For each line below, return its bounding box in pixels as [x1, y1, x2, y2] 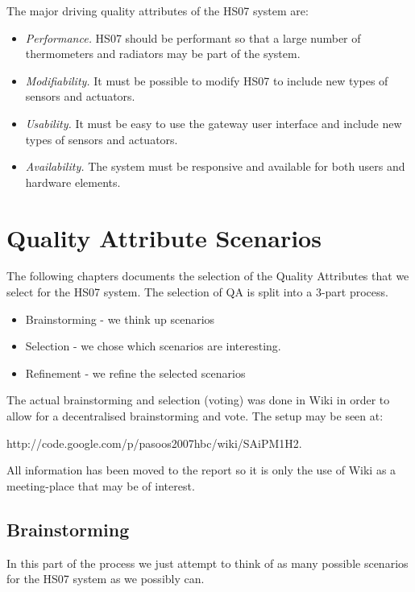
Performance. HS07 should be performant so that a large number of [25, 29, 361, 46]
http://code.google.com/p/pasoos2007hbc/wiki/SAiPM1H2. [6, 434, 302, 451]
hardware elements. [25, 173, 121, 190]
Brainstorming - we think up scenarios [25, 310, 215, 327]
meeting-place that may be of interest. [6, 477, 195, 494]
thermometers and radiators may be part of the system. [25, 45, 301, 62]
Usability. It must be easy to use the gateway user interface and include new [25, 114, 402, 131]
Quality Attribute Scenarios [6, 221, 322, 254]
